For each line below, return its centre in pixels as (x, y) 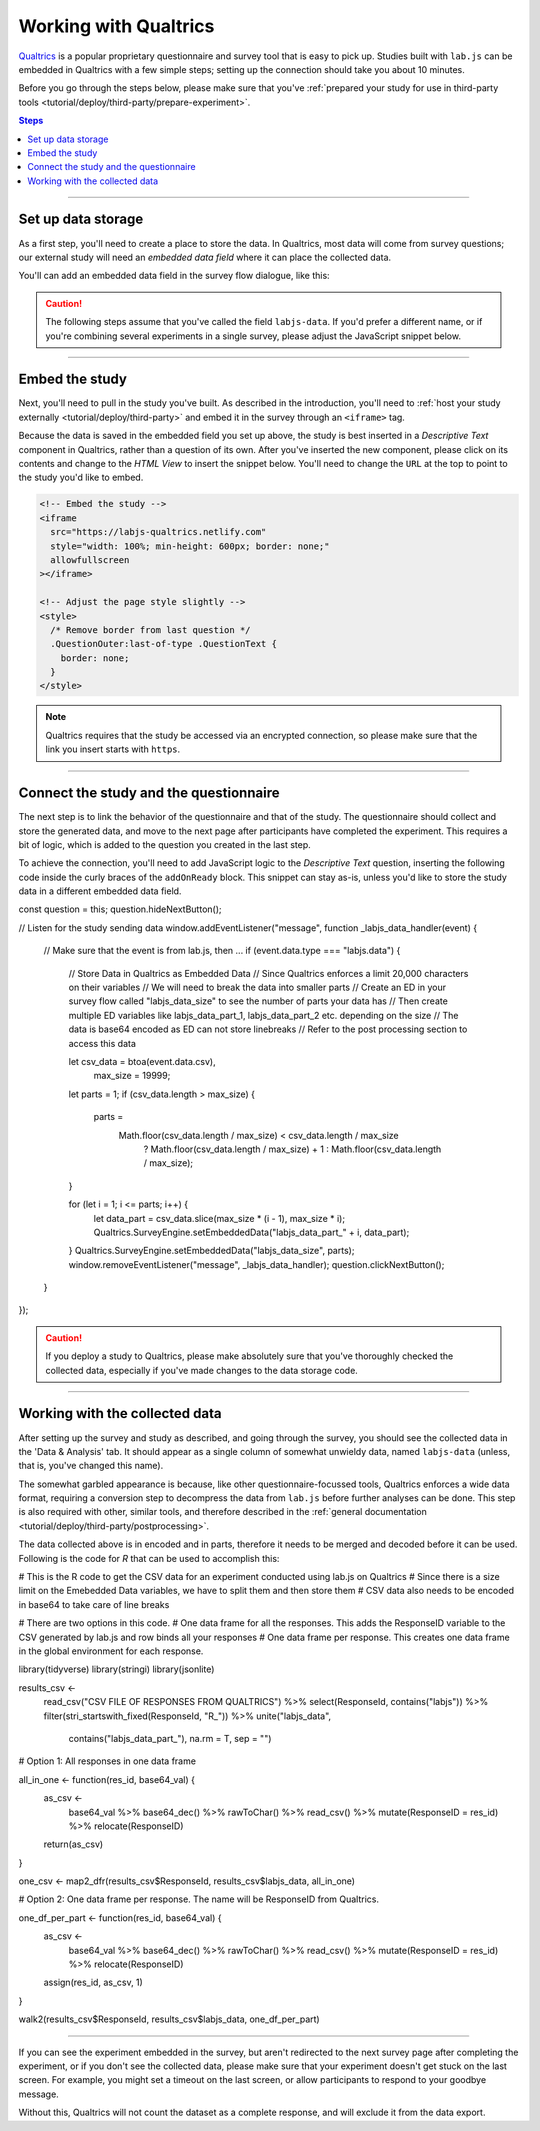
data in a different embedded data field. (100, 891)
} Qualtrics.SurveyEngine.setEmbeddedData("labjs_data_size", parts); (211, 1251)
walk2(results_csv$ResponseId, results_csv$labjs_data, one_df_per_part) (169, 2019)
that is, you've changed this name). (91, 1466)
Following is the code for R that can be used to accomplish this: (149, 1558)
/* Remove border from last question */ (150, 629)
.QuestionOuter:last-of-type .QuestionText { (163, 644)
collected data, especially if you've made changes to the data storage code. (202, 1370)
